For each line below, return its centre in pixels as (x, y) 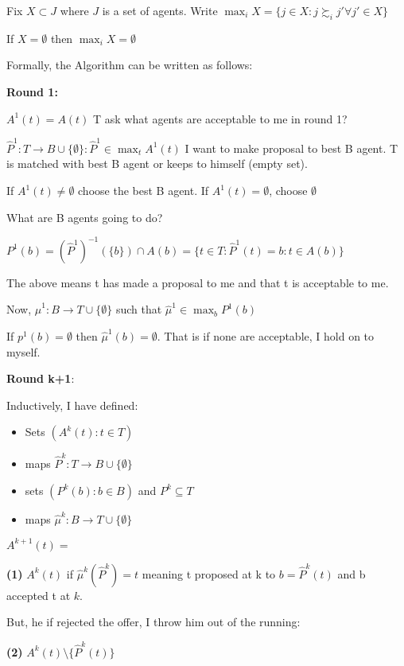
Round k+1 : (41, 378)
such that (139, 309)
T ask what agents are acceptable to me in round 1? (220, 118)
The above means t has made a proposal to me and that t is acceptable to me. (198, 282)
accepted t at (39, 595)
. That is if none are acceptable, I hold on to (266, 335)
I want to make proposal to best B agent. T (291, 148)
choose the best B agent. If (144, 191)
